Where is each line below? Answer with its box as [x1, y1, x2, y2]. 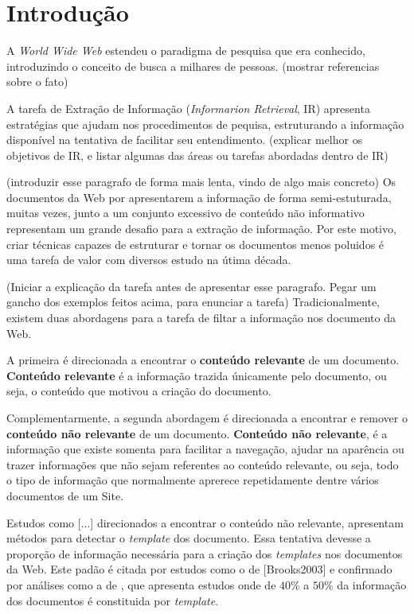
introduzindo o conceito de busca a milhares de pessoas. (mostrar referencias [6, 57, 380, 74]
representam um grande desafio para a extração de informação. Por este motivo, [6, 220, 396, 237]
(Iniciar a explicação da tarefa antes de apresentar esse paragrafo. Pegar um [6, 278, 377, 294]
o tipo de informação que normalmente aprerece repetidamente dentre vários [6, 472, 379, 488]
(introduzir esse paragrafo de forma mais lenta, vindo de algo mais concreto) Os [6, 173, 396, 190]
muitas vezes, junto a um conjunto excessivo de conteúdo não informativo [6, 204, 365, 221]
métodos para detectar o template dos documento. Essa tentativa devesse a [6, 530, 371, 546]
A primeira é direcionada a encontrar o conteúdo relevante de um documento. [6, 352, 400, 368]
